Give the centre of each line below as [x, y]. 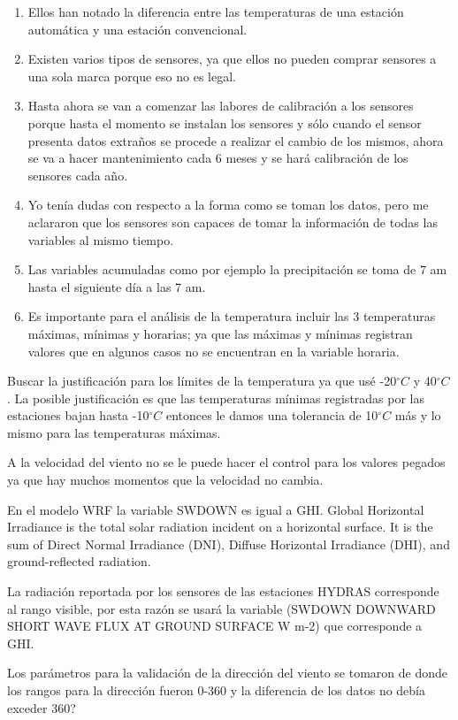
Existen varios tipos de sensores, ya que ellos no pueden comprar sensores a [232, 59]
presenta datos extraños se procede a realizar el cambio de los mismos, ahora [236, 140]
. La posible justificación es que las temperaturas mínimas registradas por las [216, 398]
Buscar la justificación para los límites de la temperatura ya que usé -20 [202, 381]
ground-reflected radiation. [79, 561]
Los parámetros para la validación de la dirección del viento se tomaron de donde [228, 673]
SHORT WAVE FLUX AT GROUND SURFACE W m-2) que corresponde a [215, 626]
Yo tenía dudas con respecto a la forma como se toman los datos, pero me [228, 205]
